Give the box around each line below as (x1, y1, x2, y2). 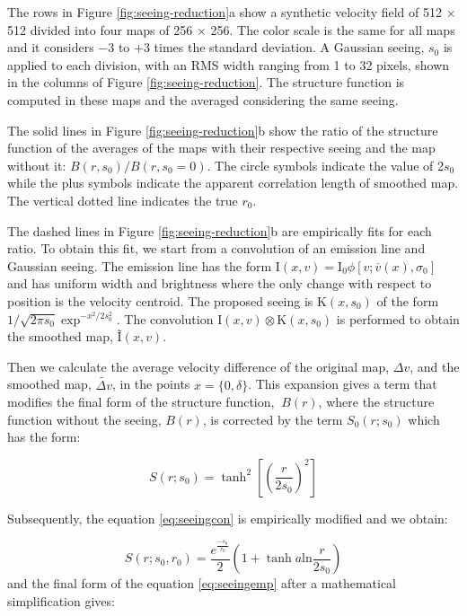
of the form (376, 291, 439, 310)
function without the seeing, (7, 409, 162, 428)
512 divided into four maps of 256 (7, 20, 193, 39)
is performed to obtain (336, 309, 460, 328)
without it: (7, 155, 66, 174)
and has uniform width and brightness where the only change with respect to (7, 274, 432, 293)
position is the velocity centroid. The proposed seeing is (7, 291, 313, 310)
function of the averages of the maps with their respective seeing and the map (7, 138, 436, 157)
